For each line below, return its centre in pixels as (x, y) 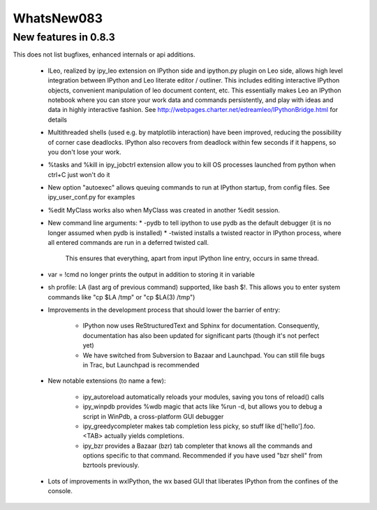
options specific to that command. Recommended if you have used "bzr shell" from (202, 455)
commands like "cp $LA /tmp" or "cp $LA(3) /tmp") (121, 297)
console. (60, 491)
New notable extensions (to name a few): (107, 381)
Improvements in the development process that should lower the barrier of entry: (164, 310)
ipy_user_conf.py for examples (91, 197)
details (58, 120)
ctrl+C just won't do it (79, 174)
